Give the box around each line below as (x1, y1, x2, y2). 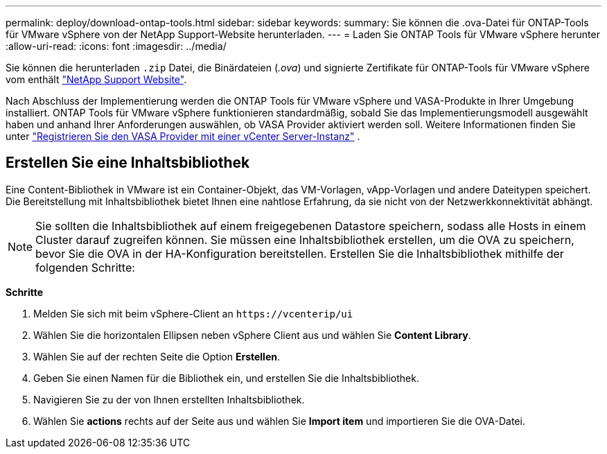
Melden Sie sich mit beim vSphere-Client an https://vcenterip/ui (33, 307, 353, 320)
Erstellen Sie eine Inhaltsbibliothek (6, 154, 250, 172)
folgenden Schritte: (35, 260, 135, 274)
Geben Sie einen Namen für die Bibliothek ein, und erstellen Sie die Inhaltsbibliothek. (33, 372, 419, 384)
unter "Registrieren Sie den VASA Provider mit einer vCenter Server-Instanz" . (6, 130, 360, 142)
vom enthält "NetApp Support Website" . (6, 73, 187, 85)
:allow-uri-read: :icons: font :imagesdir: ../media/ (6, 40, 227, 52)
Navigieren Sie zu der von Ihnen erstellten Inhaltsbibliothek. (33, 393, 305, 405)
